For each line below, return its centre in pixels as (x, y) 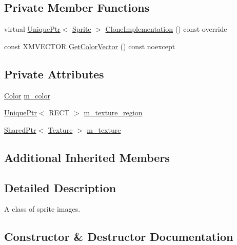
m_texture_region (113, 113)
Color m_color (27, 95)
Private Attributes (54, 74)
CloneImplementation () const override (166, 29)
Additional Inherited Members (87, 157)
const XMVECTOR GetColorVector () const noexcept (90, 46)
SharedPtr (20, 129)
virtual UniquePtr (32, 29)
